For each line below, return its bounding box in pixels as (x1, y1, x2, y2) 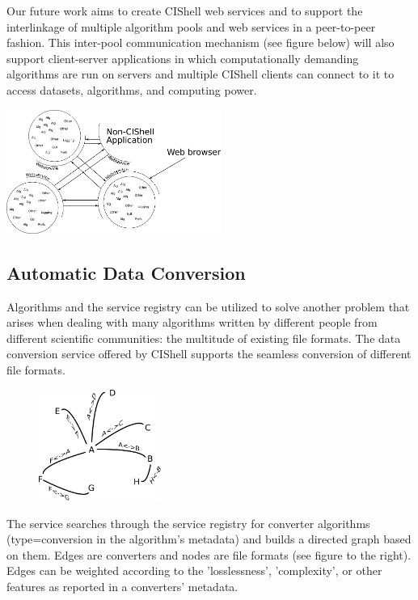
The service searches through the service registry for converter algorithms (6, 514, 370, 531)
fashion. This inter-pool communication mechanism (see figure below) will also (6, 34, 395, 51)
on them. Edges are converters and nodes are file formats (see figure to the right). (6, 546, 412, 563)
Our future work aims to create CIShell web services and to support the (6, 2, 363, 19)
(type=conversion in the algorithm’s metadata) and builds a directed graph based (6, 530, 412, 547)
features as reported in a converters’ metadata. (6, 578, 239, 595)
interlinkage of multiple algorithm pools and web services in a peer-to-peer (6, 18, 376, 35)
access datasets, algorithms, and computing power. (6, 81, 257, 98)
